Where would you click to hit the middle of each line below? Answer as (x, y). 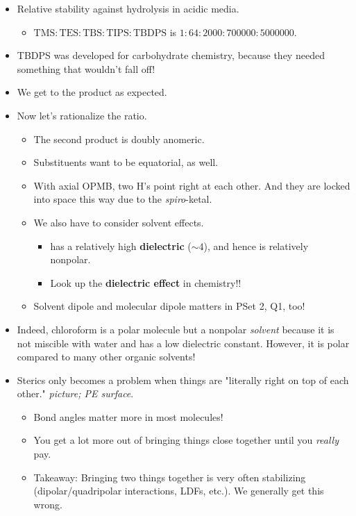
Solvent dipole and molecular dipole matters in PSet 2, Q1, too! (169, 306)
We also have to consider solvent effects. (119, 222)
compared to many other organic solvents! (106, 357)
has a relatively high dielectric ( (121, 245)
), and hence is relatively (256, 245)
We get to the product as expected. (92, 92)
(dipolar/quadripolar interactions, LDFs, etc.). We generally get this (179, 491)
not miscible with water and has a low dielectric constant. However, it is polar (183, 343)
